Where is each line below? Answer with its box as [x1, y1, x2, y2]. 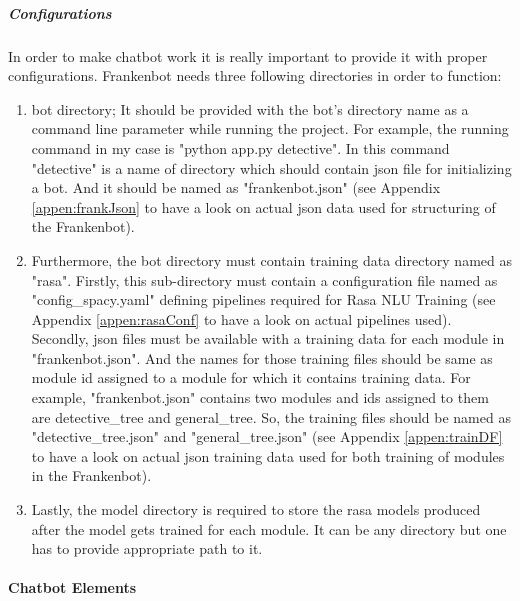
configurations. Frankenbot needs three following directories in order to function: [8, 65, 502, 86]
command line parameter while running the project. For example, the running [31, 118, 509, 139]
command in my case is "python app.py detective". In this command [31, 137, 450, 158]
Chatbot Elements [8, 577, 137, 598]
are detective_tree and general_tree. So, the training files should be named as [31, 406, 511, 427]
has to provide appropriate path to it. [31, 538, 263, 559]
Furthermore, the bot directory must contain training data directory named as [31, 249, 512, 270]
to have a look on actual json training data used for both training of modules [31, 445, 505, 466]
